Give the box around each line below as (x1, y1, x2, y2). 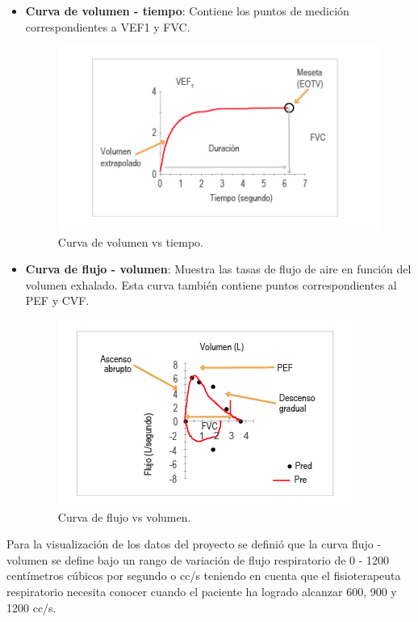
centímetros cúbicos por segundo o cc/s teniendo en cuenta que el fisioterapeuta (6, 567, 401, 584)
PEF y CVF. (25, 292, 90, 309)
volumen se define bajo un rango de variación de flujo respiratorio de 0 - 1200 (6, 551, 390, 568)
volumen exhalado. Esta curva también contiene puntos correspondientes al (25, 276, 397, 293)
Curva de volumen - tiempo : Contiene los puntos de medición (25, 2, 349, 19)
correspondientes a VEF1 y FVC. (25, 18, 190, 35)
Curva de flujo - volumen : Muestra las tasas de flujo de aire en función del (25, 260, 412, 277)
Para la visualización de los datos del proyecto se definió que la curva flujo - (6, 535, 382, 552)
